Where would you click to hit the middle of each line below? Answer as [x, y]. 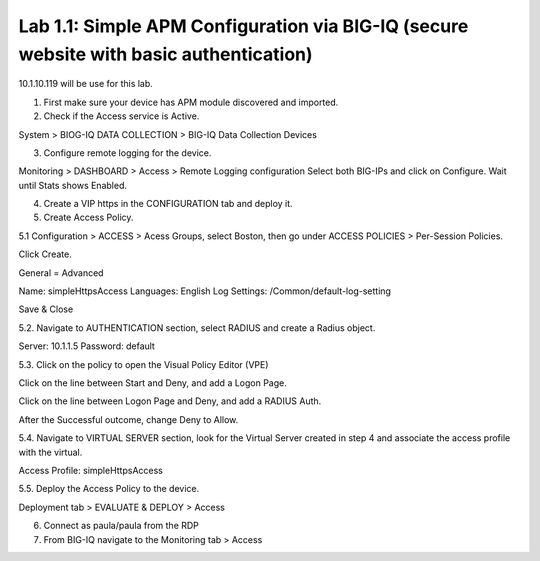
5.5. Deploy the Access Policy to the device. [109, 489]
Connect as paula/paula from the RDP [121, 526]
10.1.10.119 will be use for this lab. [86, 84]
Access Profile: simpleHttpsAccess [91, 470]
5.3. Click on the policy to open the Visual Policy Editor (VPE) [143, 364]
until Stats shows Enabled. [72, 185]
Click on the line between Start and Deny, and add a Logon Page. [152, 382]
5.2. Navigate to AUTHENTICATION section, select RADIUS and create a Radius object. [197, 327]
